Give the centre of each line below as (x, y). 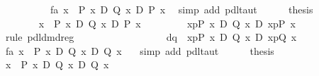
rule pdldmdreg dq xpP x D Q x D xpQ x (151, 37)
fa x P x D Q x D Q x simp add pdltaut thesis (140, 50)
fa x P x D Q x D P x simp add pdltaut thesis (181, 9)
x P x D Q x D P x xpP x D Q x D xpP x (167, 23)
